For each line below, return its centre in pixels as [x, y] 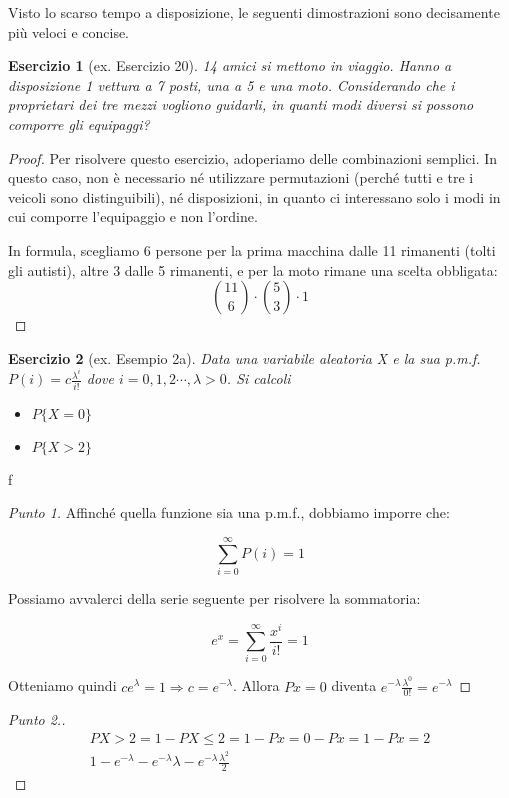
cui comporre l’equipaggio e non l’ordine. [133, 216]
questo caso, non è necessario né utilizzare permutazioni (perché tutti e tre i [241, 177]
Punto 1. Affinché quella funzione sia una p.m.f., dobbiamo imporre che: [229, 512]
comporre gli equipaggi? [79, 123]
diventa [354, 685]
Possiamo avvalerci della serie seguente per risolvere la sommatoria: [214, 598]
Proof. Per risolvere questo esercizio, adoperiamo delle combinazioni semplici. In [253, 157]
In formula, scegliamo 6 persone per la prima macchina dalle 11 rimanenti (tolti [252, 249]
